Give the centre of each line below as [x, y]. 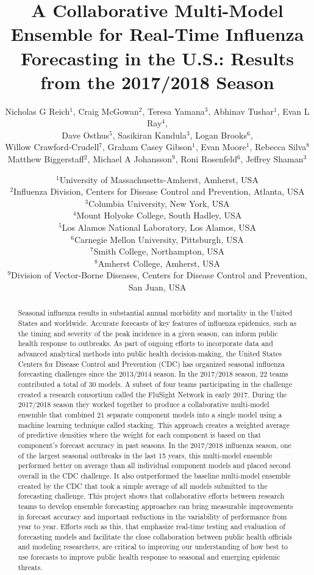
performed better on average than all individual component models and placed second [154, 465]
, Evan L [293, 111]
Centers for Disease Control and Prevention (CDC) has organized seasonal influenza [151, 363]
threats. [30, 567]
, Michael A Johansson [130, 159]
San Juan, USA [157, 287]
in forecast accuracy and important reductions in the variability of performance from [152, 516]
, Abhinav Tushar [241, 111]
